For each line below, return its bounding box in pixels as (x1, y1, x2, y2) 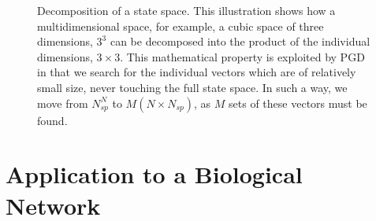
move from (37, 94, 88, 111)
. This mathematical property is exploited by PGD (120, 48, 365, 64)
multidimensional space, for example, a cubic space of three (37, 17, 324, 34)
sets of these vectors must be (229, 94, 367, 111)
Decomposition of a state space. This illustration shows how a (37, 2, 336, 18)
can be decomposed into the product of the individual (110, 33, 370, 50)
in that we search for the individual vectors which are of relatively (37, 64, 356, 80)
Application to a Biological (6, 158, 303, 190)
